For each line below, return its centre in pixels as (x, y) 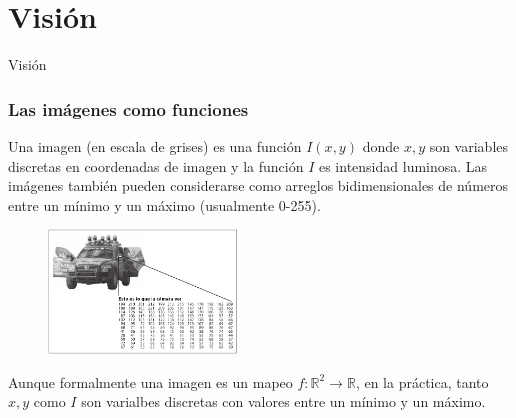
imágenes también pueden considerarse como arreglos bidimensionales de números (258, 185)
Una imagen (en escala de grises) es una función (155, 145)
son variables (469, 145)
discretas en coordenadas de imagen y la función (156, 165)
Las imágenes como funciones (128, 108)
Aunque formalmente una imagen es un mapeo (150, 381)
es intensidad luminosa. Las (403, 165)
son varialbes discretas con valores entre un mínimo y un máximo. (283, 401)
